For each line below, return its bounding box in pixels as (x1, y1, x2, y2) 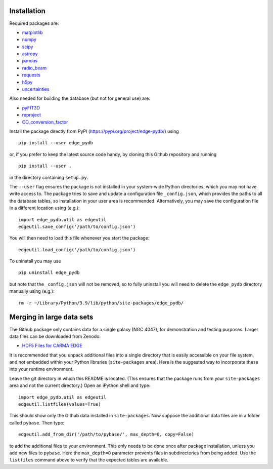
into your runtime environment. (9, 366, 74, 372)
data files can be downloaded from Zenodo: (9, 333, 101, 339)
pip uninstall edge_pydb (18, 270, 80, 276)
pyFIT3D (22, 104, 40, 111)
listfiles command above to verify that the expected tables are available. (9, 457, 169, 463)
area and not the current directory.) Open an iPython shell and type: (9, 382, 151, 388)
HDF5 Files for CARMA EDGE (22, 342, 83, 349)
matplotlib (22, 29, 43, 35)
